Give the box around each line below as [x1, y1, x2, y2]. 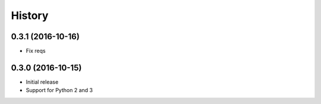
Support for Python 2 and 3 [26, 87, 93, 94]
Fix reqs [26, 48, 46, 55]
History [11, 9, 49, 22]
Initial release [26, 78, 59, 86]
